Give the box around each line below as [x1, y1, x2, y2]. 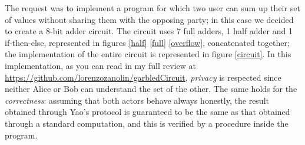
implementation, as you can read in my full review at [5, 59, 196, 71]
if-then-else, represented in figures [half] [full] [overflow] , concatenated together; [5, 36, 290, 48]
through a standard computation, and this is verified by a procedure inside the [5, 117, 289, 129]
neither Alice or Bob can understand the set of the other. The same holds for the [5, 83, 297, 95]
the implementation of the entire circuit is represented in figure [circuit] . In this [5, 48, 291, 60]
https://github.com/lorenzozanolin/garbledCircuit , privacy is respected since [5, 71, 281, 83]
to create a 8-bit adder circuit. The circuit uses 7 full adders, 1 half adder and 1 [5, 25, 293, 37]
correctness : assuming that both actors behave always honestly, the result [5, 94, 269, 106]
